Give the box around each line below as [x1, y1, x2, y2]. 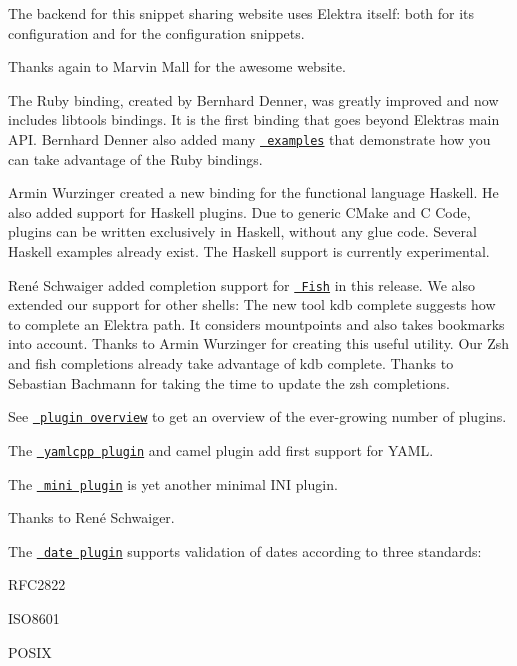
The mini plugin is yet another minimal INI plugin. [8, 473, 338, 494]
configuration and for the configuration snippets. [8, 22, 305, 43]
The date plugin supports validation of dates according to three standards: [8, 540, 482, 561]
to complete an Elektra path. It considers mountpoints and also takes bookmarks [8, 313, 505, 334]
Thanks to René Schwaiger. [8, 507, 175, 528]
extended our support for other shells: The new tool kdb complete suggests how [8, 294, 496, 315]
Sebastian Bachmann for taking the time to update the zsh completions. [8, 372, 450, 393]
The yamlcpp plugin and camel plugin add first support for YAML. [8, 439, 434, 460]
